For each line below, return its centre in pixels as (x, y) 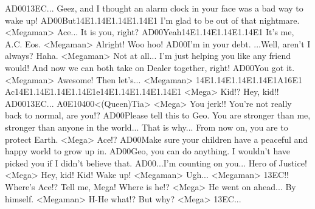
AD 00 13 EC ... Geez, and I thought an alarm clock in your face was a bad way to (154, 8)
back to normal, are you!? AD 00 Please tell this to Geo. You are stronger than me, (158, 115)
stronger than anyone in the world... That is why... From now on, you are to (147, 127)
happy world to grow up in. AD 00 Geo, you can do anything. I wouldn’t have (148, 151)
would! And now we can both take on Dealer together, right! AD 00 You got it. (150, 67)
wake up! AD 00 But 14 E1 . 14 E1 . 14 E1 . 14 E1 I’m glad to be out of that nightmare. (152, 20)
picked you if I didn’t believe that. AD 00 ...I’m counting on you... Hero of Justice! (156, 163)
